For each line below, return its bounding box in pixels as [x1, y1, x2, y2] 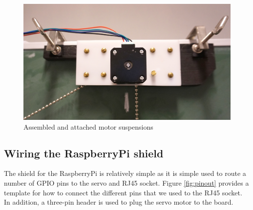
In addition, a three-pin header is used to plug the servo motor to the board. [4, 197, 233, 207]
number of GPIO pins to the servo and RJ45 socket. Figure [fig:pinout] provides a [4, 178, 249, 188]
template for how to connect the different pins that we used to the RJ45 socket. [4, 187, 242, 197]
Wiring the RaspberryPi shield [4, 145, 164, 160]
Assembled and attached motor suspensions [23, 121, 153, 132]
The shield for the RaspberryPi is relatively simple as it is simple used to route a [4, 168, 246, 178]
